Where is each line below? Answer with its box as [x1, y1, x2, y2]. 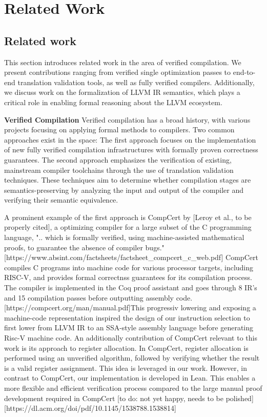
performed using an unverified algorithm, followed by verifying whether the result [4, 352, 260, 363]
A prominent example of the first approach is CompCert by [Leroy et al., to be [4, 211, 252, 222]
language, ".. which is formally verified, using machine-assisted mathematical [4, 232, 244, 243]
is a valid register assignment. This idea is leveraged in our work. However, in [4, 362, 247, 373]
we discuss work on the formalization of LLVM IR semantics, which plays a [4, 87, 240, 97]
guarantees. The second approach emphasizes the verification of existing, [4, 154, 232, 165]
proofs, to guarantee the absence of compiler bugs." [4, 242, 165, 252]
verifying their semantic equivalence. [4, 194, 118, 205]
